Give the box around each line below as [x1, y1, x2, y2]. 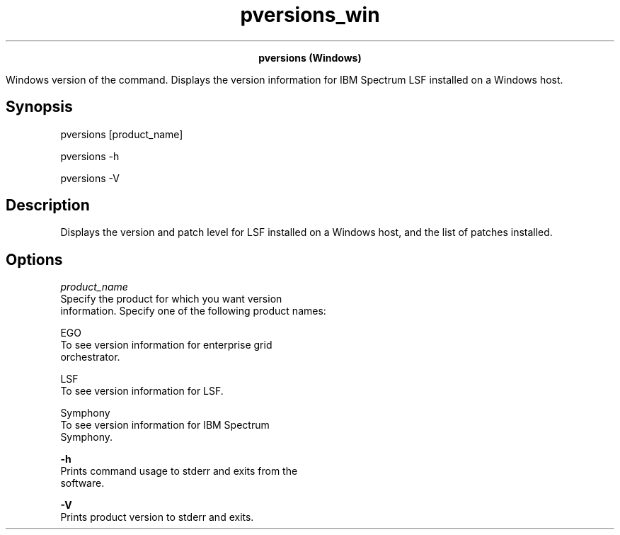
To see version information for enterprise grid [60, 339, 272, 351]
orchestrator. [60, 351, 120, 364]
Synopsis [6, 98, 73, 116]
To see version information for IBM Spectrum [60, 419, 270, 432]
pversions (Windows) [258, 51, 362, 64]
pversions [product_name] [60, 128, 183, 140]
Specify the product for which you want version [60, 293, 282, 305]
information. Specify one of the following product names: [60, 305, 326, 317]
